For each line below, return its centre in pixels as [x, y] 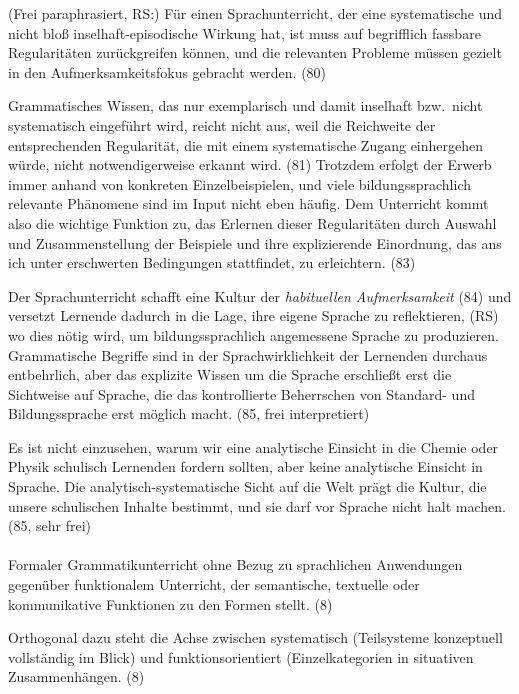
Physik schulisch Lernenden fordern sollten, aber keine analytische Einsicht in [245, 466]
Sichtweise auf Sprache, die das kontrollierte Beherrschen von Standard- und [241, 393]
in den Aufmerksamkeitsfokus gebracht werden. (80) [167, 71]
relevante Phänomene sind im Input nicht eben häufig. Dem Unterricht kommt [248, 203]
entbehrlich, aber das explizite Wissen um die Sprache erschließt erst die [230, 374]
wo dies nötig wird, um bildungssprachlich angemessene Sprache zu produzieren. [253, 334]
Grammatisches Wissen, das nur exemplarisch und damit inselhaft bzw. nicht [245, 105]
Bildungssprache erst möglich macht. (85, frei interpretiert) [189, 413]
